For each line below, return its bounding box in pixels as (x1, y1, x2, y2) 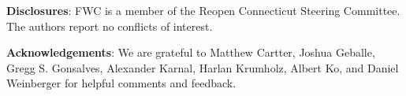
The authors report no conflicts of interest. (6, 17, 213, 34)
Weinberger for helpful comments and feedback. (6, 75, 237, 91)
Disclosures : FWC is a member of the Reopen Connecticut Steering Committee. (6, 2, 400, 18)
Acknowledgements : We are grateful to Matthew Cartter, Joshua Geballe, (6, 44, 375, 61)
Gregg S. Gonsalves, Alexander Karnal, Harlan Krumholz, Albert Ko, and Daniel (6, 59, 399, 76)
